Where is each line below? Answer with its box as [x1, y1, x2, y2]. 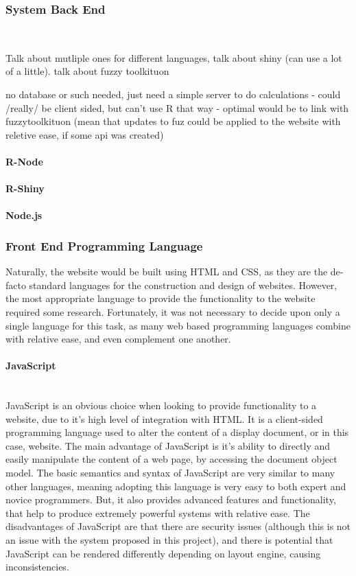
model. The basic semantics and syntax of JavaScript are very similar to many [5, 465, 335, 480]
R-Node [5, 154, 43, 168]
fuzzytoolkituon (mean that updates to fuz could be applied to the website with [5, 114, 341, 128]
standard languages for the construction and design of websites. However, [29, 277, 337, 292]
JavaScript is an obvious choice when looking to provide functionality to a [5, 398, 317, 413]
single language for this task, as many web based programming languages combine [5, 318, 351, 332]
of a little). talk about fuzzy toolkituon [5, 64, 169, 78]
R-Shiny [5, 181, 45, 196]
